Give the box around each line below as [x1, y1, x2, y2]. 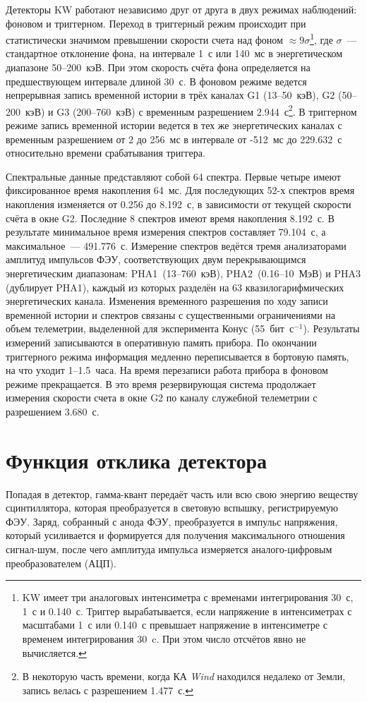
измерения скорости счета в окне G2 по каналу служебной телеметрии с [6, 390, 318, 405]
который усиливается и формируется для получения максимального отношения [6, 528, 345, 543]
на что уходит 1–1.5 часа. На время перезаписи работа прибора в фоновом [6, 363, 328, 377]
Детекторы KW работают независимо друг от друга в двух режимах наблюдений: [6, 2, 357, 16]
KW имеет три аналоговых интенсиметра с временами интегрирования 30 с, [22, 590, 354, 605]
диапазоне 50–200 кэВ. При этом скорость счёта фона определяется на [6, 60, 311, 75]
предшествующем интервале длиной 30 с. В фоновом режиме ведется [6, 73, 307, 88]
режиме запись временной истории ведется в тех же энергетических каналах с [6, 118, 342, 133]
